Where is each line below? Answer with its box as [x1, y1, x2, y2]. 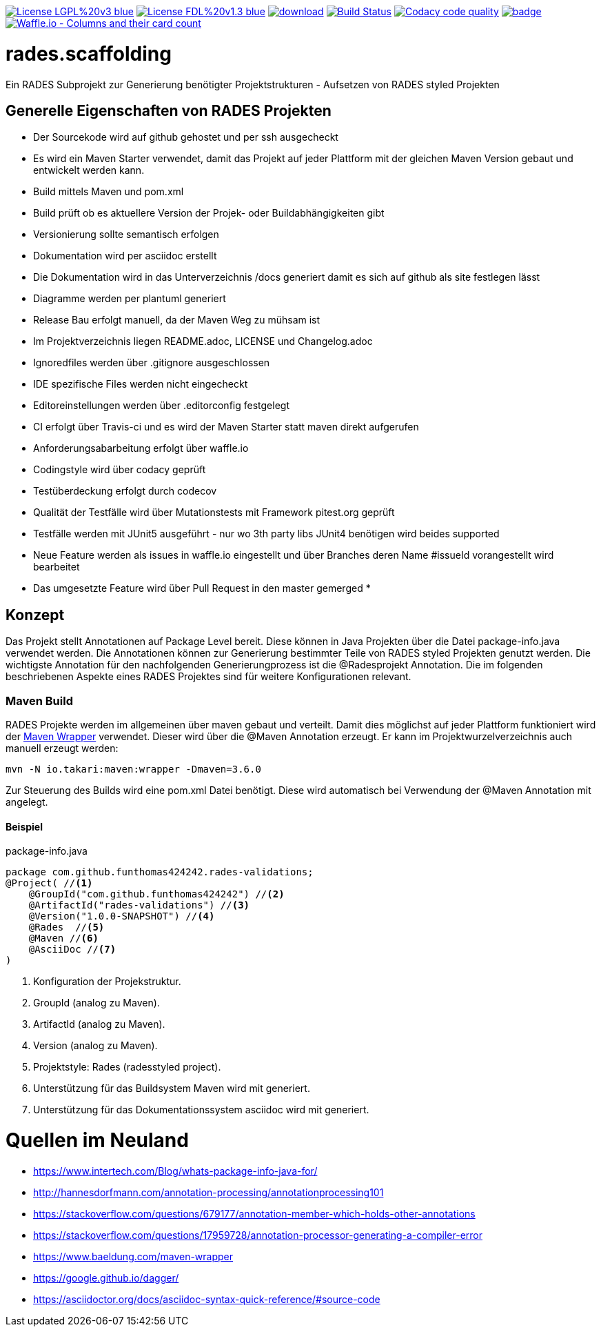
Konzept [6, 606, 65, 624]
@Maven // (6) [28, 933, 99, 944]
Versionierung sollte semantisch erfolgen [33, 228, 219, 241]
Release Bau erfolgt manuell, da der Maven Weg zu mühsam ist [33, 314, 320, 326]
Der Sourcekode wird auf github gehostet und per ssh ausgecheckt [33, 131, 338, 143]
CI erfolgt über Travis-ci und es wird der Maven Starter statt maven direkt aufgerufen [33, 421, 419, 433]
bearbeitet [33, 561, 80, 573]
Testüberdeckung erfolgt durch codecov [33, 485, 217, 497]
